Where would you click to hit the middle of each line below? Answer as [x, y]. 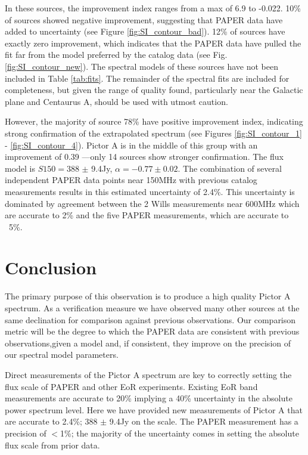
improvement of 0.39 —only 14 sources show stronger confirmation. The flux [144, 157]
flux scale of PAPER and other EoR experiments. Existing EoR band [131, 386]
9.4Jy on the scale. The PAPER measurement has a [204, 421]
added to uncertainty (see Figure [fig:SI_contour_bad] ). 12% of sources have [145, 31]
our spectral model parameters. [62, 355]
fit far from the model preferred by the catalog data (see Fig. [116, 55]
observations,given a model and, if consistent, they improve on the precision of [148, 343]
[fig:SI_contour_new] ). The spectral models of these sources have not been [141, 66]
